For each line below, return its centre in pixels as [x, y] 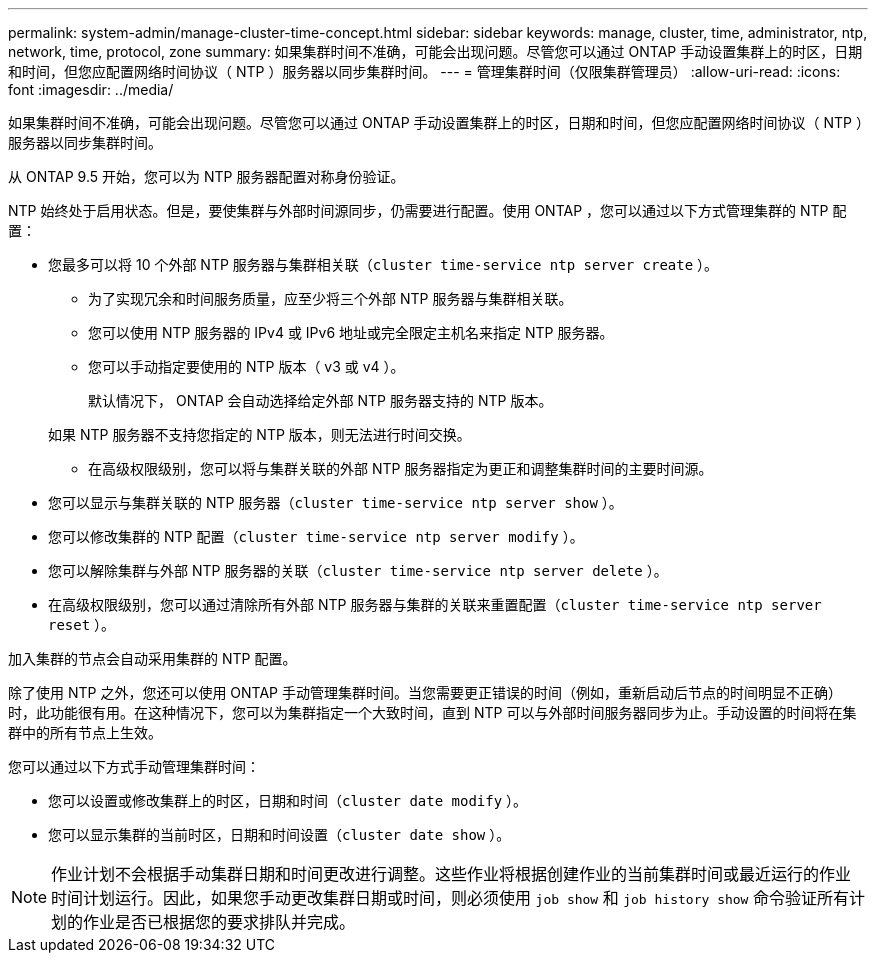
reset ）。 [82, 624]
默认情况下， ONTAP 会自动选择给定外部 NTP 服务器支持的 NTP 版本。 [320, 400]
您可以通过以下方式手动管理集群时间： [134, 766]
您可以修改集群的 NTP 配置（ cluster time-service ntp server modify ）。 [316, 536]
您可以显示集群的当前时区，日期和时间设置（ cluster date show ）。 [279, 834]
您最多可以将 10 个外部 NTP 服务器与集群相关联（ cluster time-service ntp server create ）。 [383, 264]
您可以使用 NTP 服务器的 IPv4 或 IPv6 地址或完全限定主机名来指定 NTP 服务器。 [351, 332]
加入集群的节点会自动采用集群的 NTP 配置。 [152, 658]
